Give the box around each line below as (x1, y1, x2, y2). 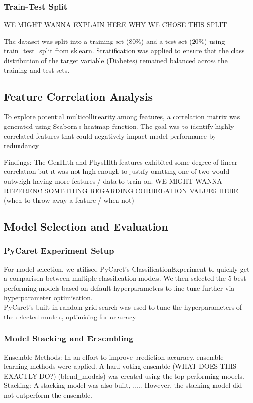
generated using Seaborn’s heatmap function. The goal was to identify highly (4, 121, 234, 131)
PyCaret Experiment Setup (4, 244, 114, 256)
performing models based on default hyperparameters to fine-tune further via (4, 282, 234, 293)
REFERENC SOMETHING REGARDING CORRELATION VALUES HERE (4, 185, 239, 195)
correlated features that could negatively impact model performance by (4, 130, 216, 141)
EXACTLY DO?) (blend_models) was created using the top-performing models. (4, 370, 244, 381)
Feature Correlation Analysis (4, 88, 153, 104)
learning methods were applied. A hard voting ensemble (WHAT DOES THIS (4, 361, 237, 371)
